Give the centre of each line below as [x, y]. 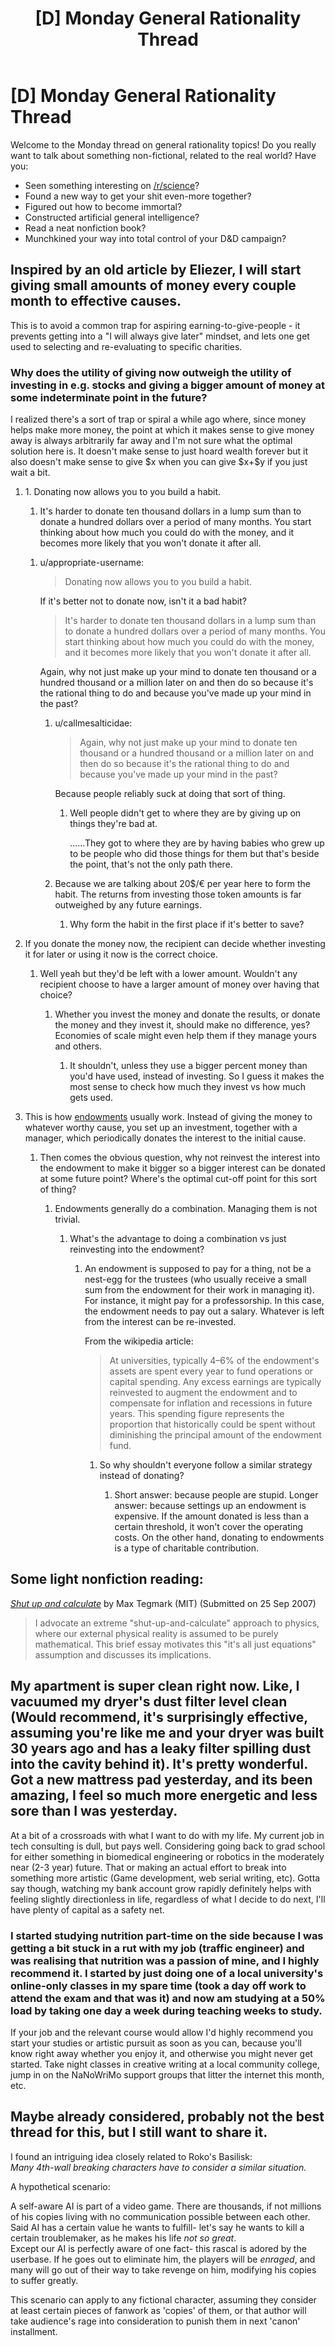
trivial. [67, 1219]
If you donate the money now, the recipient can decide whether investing [175, 944]
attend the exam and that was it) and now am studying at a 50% [168, 1998]
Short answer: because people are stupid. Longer [216, 1495]
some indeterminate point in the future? [109, 397]
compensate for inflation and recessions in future [211, 1403]
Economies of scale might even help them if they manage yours [185, 1036]
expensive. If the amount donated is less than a [211, 1516]
